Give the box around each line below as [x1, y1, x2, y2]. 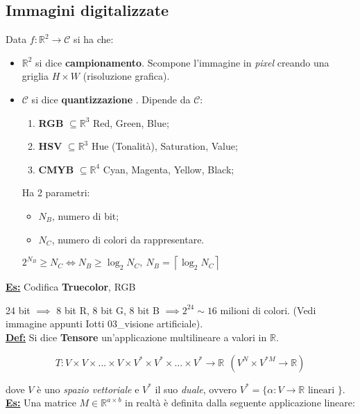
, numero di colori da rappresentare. [51, 232, 205, 246]
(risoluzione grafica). [83, 69, 170, 83]
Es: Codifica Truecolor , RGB [6, 279, 136, 294]
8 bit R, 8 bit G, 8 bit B [56, 302, 160, 317]
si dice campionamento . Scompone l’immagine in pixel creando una [35, 55, 329, 69]
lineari [307, 385, 335, 395]
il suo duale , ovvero [155, 381, 237, 396]
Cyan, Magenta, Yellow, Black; [103, 162, 234, 176]
